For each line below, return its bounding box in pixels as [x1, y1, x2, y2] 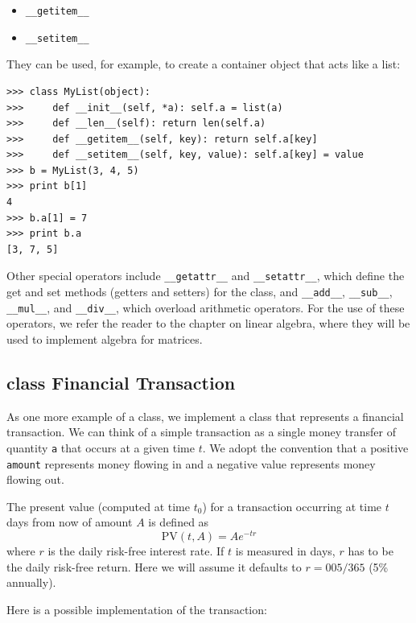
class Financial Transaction [6, 369, 236, 394]
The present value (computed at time [6, 497, 190, 514]
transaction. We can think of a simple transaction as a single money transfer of [6, 423, 397, 440]
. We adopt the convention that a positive [202, 439, 409, 456]
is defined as [148, 514, 209, 530]
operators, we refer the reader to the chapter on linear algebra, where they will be [6, 315, 410, 332]
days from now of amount [6, 514, 133, 530]
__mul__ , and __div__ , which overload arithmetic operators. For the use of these [6, 299, 405, 316]
